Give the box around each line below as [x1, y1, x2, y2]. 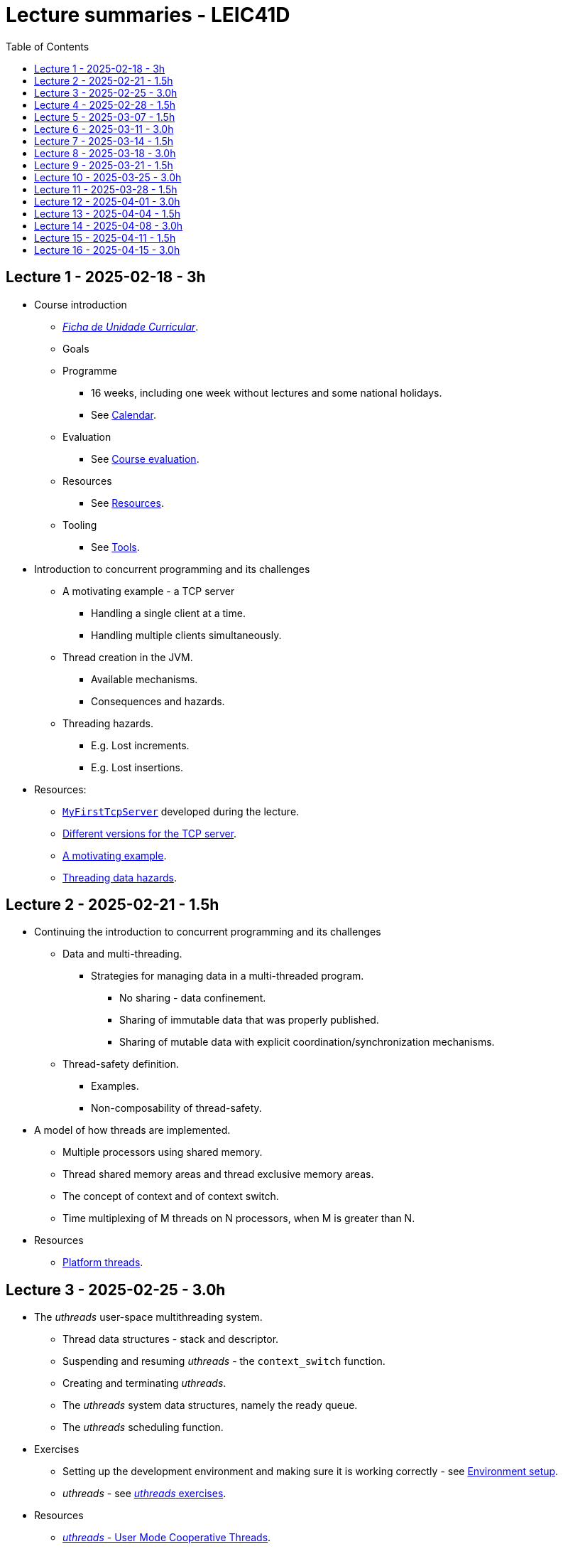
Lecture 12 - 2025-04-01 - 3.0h [34, 195, 180, 208]
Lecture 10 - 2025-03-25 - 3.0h [34, 171, 182, 183]
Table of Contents [6, 40, 89, 53]
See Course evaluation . [91, 452, 199, 465]
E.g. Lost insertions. [91, 761, 183, 773]
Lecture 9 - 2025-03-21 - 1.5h [34, 159, 173, 171]
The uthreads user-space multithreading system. [34, 1311, 263, 1324]
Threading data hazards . [62, 871, 177, 884]
